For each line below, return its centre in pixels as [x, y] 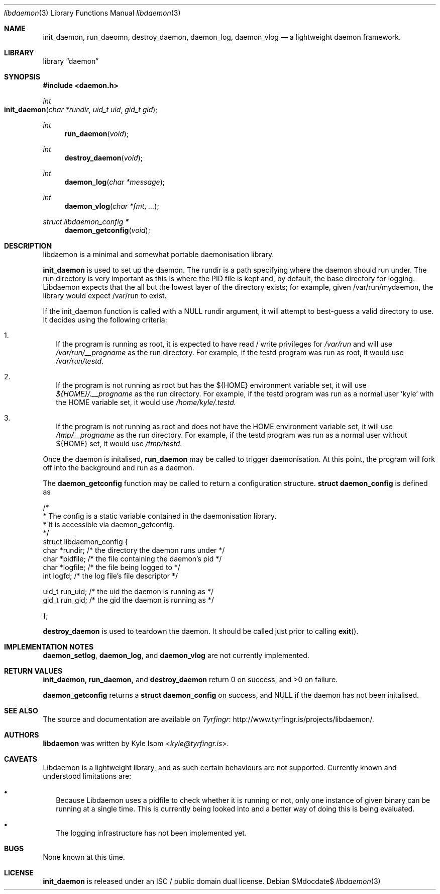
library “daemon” [71, 61]
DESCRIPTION [28, 246]
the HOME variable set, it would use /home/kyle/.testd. [146, 402]
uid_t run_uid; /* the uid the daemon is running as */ [128, 591]
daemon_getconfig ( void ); [107, 230]
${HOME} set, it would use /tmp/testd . [119, 443]
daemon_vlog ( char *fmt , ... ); [112, 206]
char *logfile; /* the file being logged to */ [112, 567]
